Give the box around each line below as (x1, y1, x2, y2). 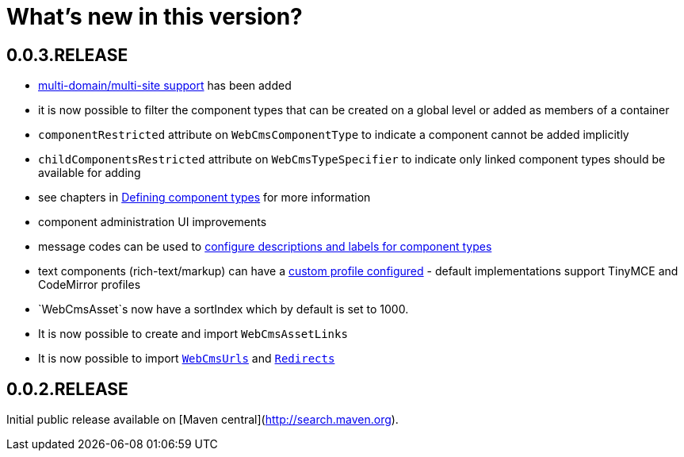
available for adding (38, 166, 141, 180)
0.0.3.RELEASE (6, 44, 128, 65)
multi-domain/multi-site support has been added (38, 79, 292, 93)
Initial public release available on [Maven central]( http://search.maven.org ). (6, 413, 399, 427)
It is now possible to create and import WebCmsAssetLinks (38, 327, 348, 341)
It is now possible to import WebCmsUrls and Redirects (38, 351, 335, 366)
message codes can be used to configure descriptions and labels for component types (38, 240, 492, 254)
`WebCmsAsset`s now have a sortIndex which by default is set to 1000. (38, 302, 409, 317)
